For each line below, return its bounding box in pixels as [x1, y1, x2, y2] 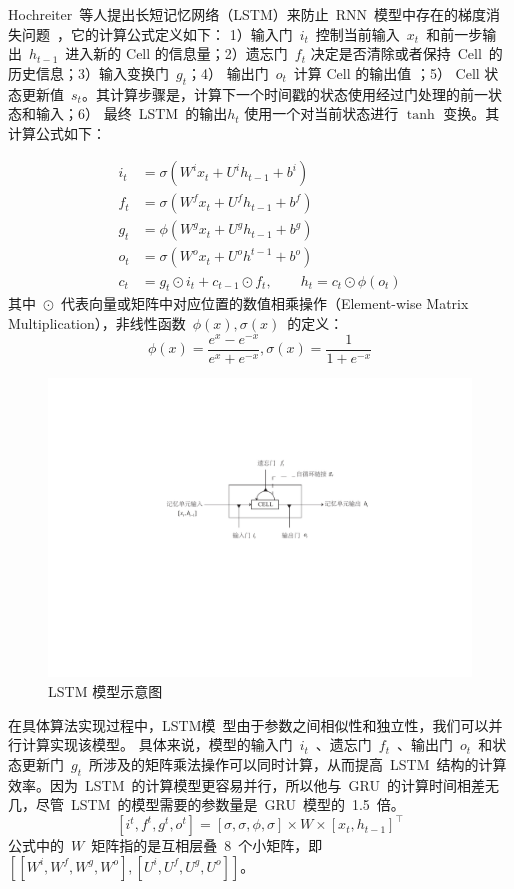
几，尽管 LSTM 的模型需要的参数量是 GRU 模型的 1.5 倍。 [8, 794, 405, 815]
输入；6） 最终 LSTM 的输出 [35, 103, 228, 124]
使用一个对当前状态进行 [244, 103, 399, 124]
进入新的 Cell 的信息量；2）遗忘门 [65, 43, 288, 64]
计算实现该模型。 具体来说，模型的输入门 [21, 734, 293, 755]
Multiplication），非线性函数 [8, 312, 186, 333]
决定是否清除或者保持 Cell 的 [310, 43, 503, 64]
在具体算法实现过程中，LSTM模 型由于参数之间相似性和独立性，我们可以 [8, 714, 489, 735]
